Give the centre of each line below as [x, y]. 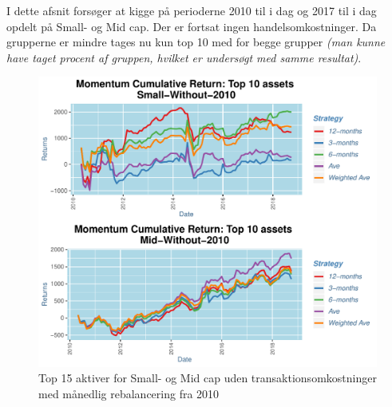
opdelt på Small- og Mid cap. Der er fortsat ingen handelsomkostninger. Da [192, 26]
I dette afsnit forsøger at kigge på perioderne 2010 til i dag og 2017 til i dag [192, 10]
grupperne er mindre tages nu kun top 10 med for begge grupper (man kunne [196, 42]
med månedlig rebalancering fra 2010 [129, 393]
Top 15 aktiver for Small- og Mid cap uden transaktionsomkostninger [208, 378]
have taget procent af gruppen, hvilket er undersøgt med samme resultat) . [184, 57]
